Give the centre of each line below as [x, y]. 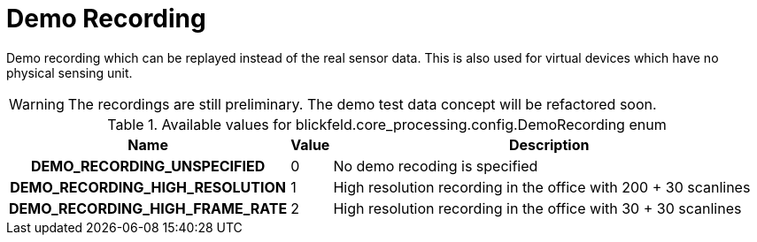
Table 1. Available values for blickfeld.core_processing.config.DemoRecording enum [387, 124]
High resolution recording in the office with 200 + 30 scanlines [542, 187]
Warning [37, 104]
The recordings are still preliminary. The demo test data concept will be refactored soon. [362, 104]
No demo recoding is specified [436, 166]
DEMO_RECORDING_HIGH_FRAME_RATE [148, 208]
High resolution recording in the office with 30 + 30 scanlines [537, 208]
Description [549, 144]
